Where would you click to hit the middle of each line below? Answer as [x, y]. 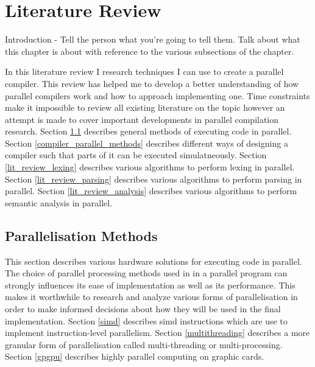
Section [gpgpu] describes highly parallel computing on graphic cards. [135, 356]
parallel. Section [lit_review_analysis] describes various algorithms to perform [151, 191]
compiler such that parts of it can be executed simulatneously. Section [136, 155]
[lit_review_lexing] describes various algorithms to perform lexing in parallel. [150, 167]
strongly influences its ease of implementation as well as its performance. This [150, 285]
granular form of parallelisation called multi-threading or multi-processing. [144, 344]
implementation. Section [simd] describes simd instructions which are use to [146, 320]
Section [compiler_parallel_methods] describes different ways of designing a [147, 143]
